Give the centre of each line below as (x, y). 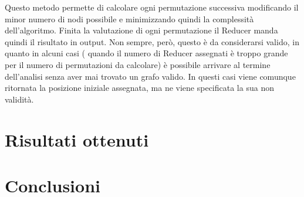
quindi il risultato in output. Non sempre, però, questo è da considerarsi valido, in (152, 41)
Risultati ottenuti (77, 139)
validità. (19, 99)
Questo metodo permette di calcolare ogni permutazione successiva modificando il (152, 7)
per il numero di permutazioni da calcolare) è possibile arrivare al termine (138, 64)
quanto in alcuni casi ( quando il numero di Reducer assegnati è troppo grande (146, 53)
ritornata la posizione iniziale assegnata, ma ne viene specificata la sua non (139, 88)
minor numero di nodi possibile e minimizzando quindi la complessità (129, 18)
